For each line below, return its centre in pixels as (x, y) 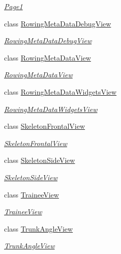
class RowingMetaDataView (48, 57)
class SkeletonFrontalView (45, 126)
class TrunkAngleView (39, 228)
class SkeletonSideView (40, 160)
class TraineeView (32, 194)
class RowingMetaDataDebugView (58, 23)
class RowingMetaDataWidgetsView (60, 91)
